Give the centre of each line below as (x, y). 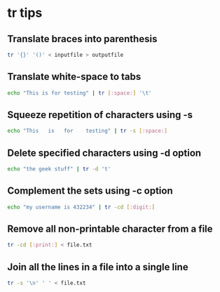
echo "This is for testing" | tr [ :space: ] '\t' (80, 93)
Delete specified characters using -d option (104, 153)
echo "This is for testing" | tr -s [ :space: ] (88, 131)
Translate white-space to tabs (74, 77)
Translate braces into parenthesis (82, 39)
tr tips (25, 13)
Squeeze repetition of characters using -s (100, 115)
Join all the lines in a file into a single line (98, 267)
